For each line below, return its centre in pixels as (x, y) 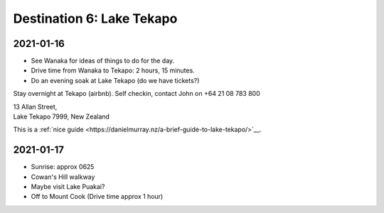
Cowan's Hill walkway (63, 177)
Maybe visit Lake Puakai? (68, 187)
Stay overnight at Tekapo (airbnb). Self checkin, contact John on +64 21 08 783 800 (137, 94)
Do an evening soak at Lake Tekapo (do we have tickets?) (115, 80)
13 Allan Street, (35, 106)
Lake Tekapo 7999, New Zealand (62, 116)
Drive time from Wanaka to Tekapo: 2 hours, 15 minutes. (113, 70)
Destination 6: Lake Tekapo (95, 18)
